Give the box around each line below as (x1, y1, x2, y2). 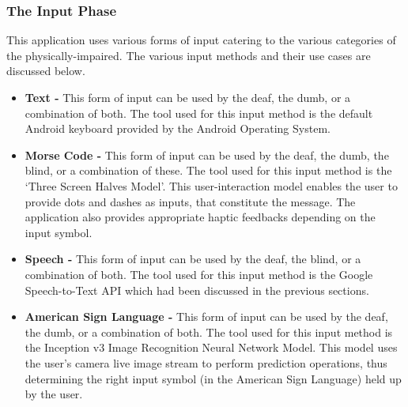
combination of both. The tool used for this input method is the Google (25, 266, 373, 282)
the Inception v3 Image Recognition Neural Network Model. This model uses (25, 339, 398, 356)
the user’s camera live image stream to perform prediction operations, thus (25, 354, 387, 371)
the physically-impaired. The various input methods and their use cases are (6, 47, 371, 63)
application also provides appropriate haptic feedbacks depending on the (25, 209, 376, 225)
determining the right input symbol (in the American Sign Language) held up (25, 370, 402, 386)
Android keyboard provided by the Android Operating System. (25, 120, 331, 137)
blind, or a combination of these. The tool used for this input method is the (25, 162, 392, 179)
